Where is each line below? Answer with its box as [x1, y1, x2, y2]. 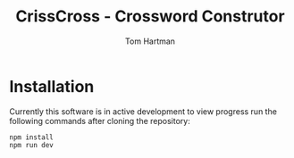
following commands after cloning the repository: [9, 115, 190, 126]
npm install [9, 132, 54, 142]
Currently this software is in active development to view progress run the [9, 105, 277, 117]
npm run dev [9, 140, 54, 149]
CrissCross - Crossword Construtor [15, 6, 285, 27]
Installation [9, 76, 95, 96]
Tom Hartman [124, 36, 176, 46]
